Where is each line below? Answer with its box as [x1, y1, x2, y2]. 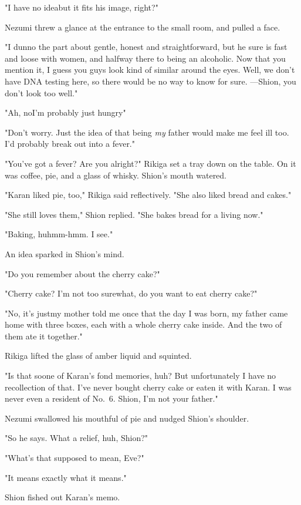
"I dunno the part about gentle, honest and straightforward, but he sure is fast [5, 41, 288, 53]
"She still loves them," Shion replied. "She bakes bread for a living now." [5, 208, 263, 220]
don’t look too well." [5, 86, 78, 99]
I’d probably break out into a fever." [5, 137, 135, 150]
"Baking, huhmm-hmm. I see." [5, 228, 113, 240]
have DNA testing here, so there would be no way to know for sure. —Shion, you [5, 75, 296, 87]
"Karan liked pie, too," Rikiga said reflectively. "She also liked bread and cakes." [5, 188, 292, 201]
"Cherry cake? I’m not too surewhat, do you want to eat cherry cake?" [5, 287, 258, 299]
